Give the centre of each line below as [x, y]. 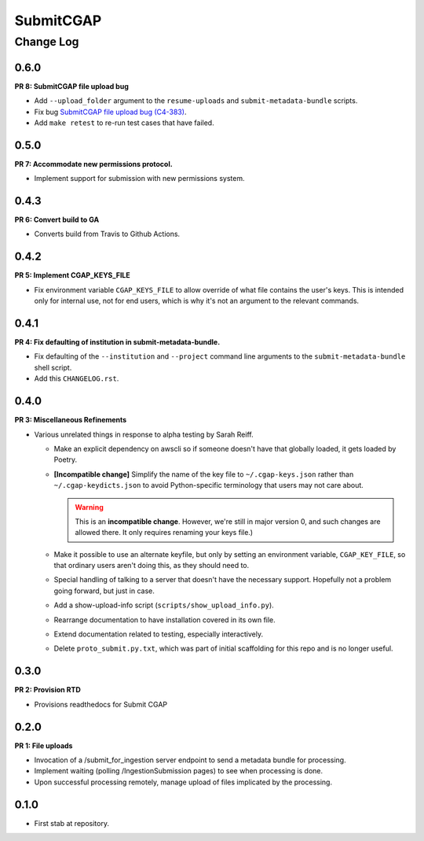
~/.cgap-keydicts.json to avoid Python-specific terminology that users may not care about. [209, 485]
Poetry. [66, 459]
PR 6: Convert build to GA [57, 219]
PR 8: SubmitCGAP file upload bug [71, 86]
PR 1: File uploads [44, 745]
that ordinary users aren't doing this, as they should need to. [152, 566]
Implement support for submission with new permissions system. [139, 179]
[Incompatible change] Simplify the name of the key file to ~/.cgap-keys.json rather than [204, 474]
